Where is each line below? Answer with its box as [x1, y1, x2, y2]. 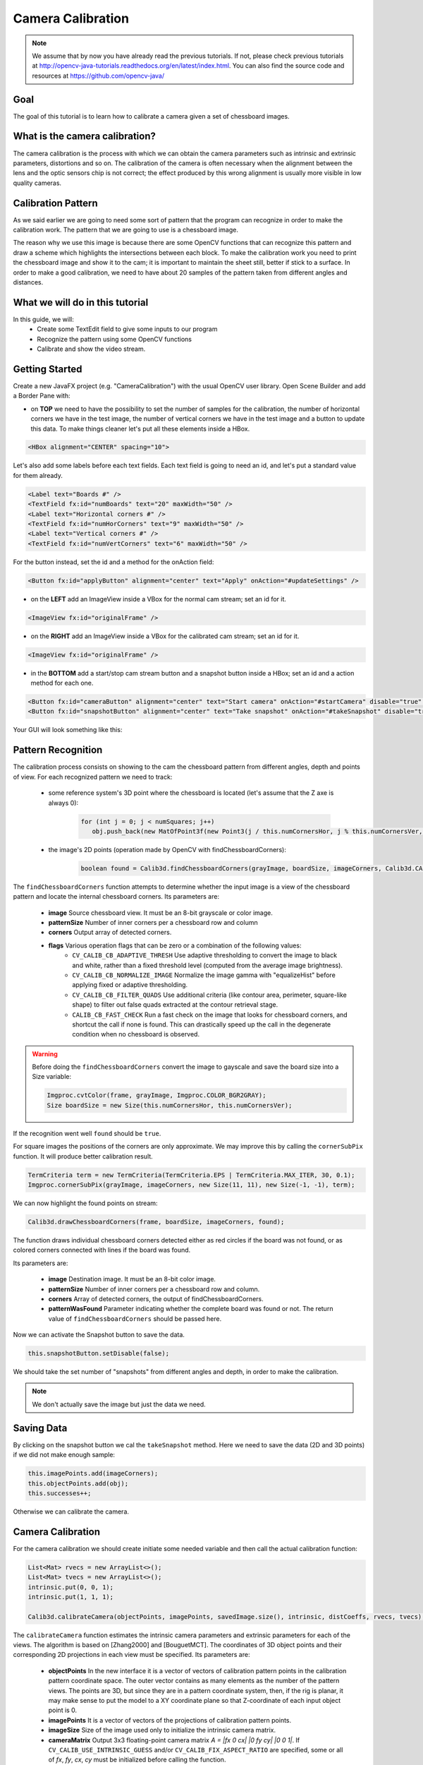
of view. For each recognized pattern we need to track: [13, 772, 173, 781]
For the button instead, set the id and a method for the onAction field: [13, 558, 214, 566]
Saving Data [13, 1422, 68, 1434]
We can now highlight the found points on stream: [13, 1199, 158, 1207]
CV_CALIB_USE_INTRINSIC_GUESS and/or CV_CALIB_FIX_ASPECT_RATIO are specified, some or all [48, 1746, 343, 1754]
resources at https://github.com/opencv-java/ [32, 71, 165, 80]
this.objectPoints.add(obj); [27, 1479, 129, 1488]
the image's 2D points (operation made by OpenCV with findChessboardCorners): [48, 845, 287, 854]
